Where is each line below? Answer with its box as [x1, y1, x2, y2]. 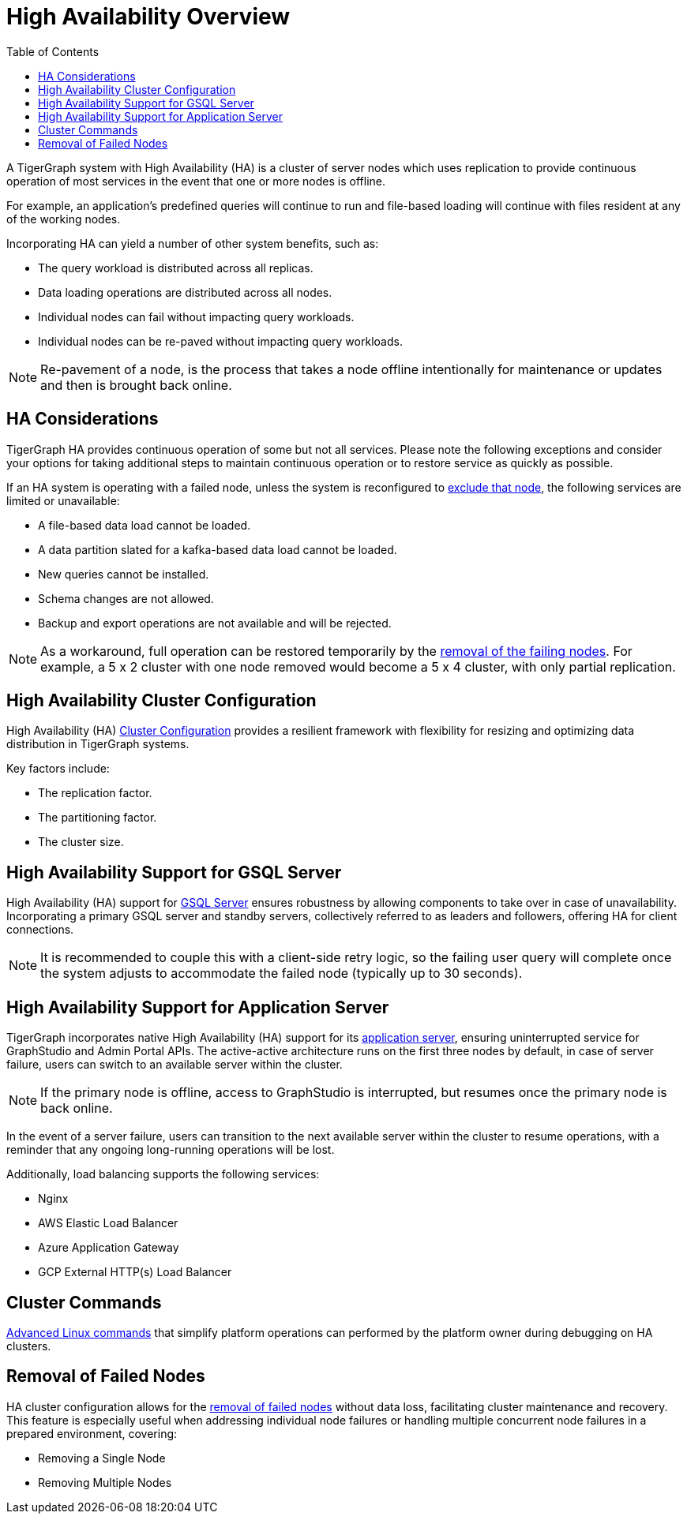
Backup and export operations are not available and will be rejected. [38, 616, 392, 630]
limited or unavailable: [6, 493, 120, 507]
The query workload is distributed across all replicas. [38, 260, 313, 275]
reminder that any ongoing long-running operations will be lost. [6, 1143, 335, 1157]
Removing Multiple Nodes [38, 1475, 172, 1489]
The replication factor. [38, 786, 152, 800]
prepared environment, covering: [6, 1426, 178, 1440]
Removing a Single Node [38, 1451, 166, 1465]
